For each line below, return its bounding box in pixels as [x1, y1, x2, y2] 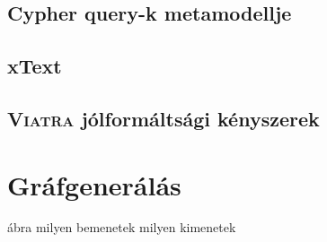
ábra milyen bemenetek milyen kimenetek [7, 218, 236, 237]
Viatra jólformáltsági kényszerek [7, 104, 320, 132]
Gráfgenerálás [7, 166, 181, 203]
